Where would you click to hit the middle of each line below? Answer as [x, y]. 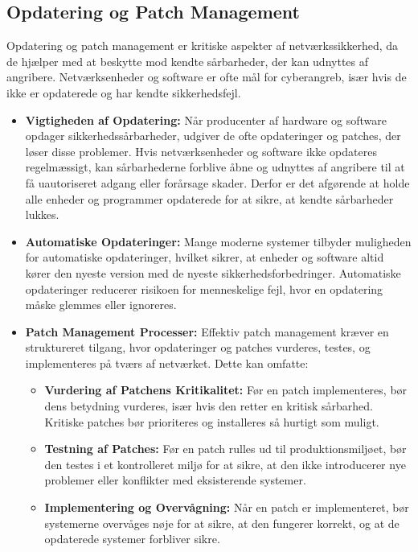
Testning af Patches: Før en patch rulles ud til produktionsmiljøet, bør [225, 449]
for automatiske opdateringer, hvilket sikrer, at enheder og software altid [205, 257]
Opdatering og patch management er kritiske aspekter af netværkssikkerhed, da [203, 45]
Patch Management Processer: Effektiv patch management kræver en [207, 331]
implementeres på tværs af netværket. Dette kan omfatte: [167, 363]
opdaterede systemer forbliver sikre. [132, 539]
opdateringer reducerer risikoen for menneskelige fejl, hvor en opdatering [204, 288]
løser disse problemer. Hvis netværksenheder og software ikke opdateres [201, 151]
